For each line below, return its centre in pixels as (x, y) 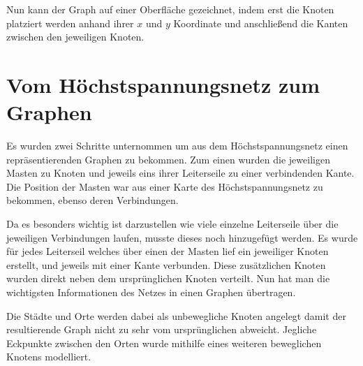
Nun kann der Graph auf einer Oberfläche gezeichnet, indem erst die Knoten (170, 9)
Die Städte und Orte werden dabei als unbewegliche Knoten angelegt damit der (176, 315)
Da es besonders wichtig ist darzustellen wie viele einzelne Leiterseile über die (172, 224)
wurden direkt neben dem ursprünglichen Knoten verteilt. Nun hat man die (168, 278)
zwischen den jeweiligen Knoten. (75, 37)
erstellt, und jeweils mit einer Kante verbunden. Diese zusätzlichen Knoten (166, 264)
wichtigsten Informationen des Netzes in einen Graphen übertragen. (151, 292)
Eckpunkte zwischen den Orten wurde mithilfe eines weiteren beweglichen (164, 343)
